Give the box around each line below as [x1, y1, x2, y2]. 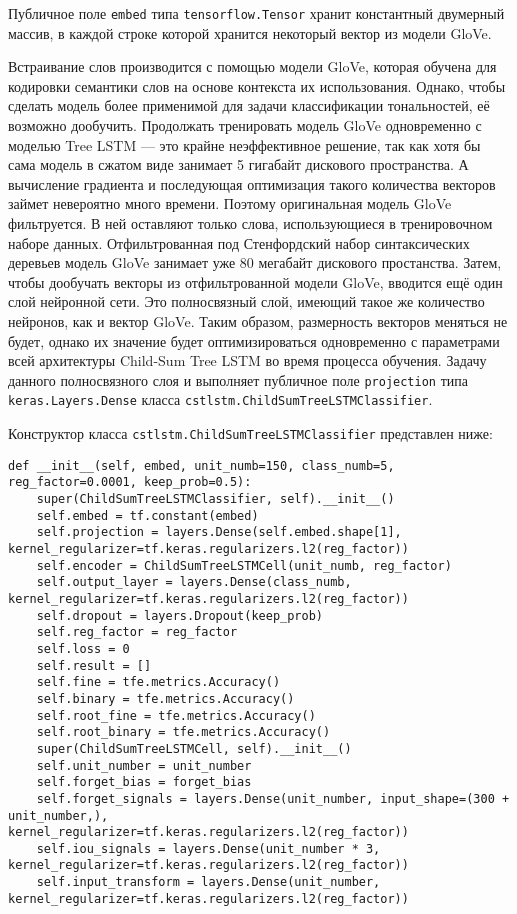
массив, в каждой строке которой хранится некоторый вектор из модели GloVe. [8, 22, 492, 43]
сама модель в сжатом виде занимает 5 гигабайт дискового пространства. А [8, 154, 469, 175]
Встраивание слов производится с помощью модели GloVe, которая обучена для [8, 56, 497, 77]
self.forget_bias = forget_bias [36, 775, 252, 790]
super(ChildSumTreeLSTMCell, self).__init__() [36, 741, 352, 756]
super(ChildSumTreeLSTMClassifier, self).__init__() [36, 492, 395, 507]
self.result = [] [36, 658, 152, 673]
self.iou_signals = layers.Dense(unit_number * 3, [36, 841, 381, 856]
